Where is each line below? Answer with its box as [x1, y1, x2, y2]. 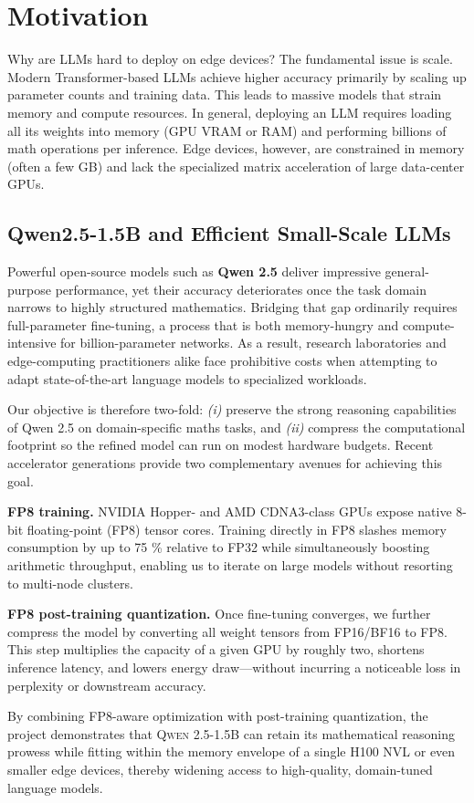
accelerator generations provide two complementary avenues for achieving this [7, 454, 443, 473]
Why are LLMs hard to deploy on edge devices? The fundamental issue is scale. [7, 49, 453, 68]
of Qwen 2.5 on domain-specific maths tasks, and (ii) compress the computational [7, 417, 466, 436]
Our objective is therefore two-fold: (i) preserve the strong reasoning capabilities [7, 400, 457, 419]
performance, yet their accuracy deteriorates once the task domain [55, 279, 427, 298]
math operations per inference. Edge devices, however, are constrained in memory [7, 139, 465, 158]
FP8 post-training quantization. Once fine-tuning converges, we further [7, 604, 431, 623]
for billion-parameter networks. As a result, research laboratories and [60, 333, 447, 352]
